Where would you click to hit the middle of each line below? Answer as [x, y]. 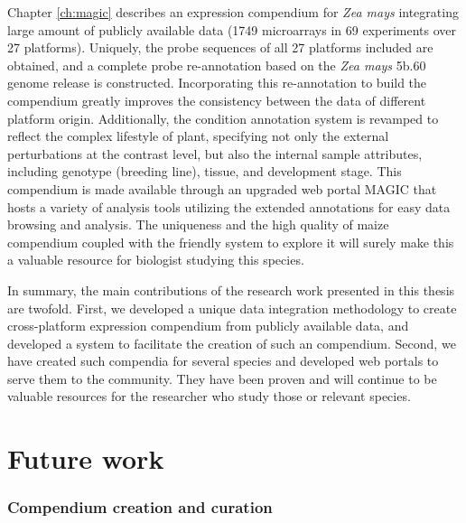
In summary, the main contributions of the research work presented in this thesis [231, 290]
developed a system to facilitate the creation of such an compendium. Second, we [232, 343]
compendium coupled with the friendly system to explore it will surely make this [231, 242]
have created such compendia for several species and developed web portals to [223, 361]
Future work [86, 458]
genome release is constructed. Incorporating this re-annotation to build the [217, 83]
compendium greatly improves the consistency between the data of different [217, 100]
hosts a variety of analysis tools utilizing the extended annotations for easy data [229, 206]
